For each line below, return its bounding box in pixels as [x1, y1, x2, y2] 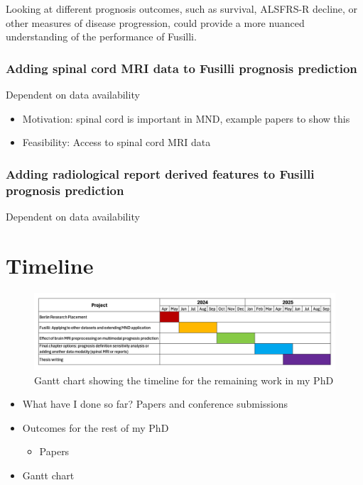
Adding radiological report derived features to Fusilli [6, 165, 315, 182]
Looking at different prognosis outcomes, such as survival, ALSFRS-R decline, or [6, 1, 358, 16]
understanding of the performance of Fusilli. [6, 29, 197, 44]
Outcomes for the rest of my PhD [22, 420, 169, 435]
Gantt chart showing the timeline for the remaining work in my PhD [34, 372, 334, 387]
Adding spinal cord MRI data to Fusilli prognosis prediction [6, 59, 357, 77]
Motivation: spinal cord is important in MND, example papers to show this [22, 111, 350, 126]
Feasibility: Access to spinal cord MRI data [22, 135, 211, 150]
